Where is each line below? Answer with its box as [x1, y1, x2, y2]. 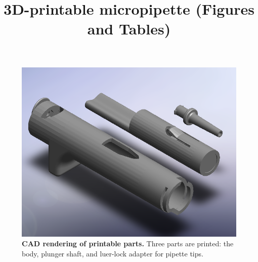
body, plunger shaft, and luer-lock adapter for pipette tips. [22, 248, 203, 258]
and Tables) [87, 18, 171, 39]
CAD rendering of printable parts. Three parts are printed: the [22, 238, 234, 249]
